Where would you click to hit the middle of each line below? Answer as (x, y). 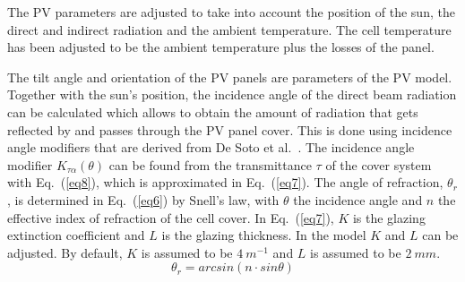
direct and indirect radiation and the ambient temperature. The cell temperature (229, 29)
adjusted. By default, (65, 252)
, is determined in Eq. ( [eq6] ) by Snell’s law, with (143, 199)
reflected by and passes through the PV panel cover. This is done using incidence (230, 129)
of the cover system (379, 164)
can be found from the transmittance (210, 164)
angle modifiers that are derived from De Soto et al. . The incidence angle (211, 147)
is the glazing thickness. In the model (264, 235)
